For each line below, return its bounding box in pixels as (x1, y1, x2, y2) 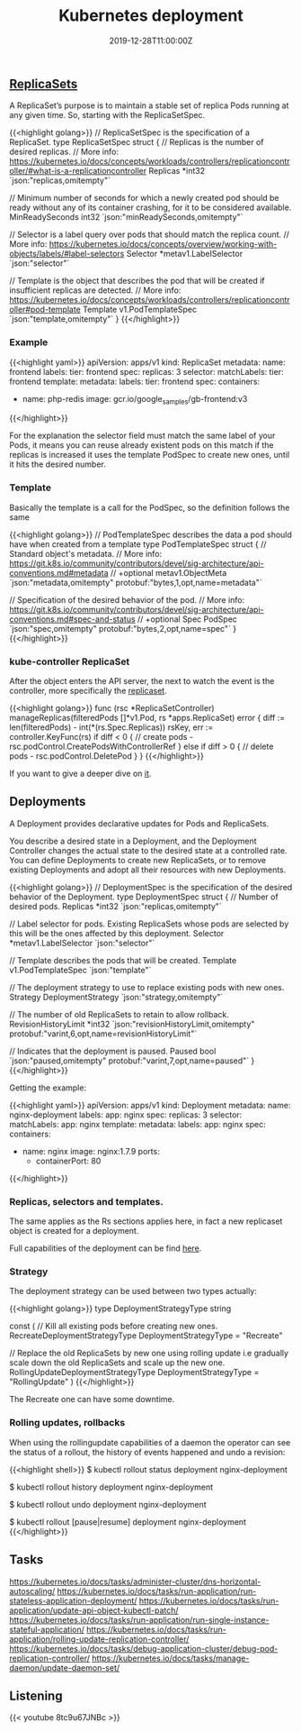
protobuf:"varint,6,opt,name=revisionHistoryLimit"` (9, 1028, 198, 1039)
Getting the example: (9, 1082, 87, 1093)
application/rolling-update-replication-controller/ (9, 1633, 190, 1645)
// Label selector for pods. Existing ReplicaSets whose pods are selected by (9, 918, 289, 929)
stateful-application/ (9, 1624, 85, 1635)
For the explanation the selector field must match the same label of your (9, 430, 276, 442)
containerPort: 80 (35, 1155, 102, 1166)
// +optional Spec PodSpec (137, 614, 238, 624)
